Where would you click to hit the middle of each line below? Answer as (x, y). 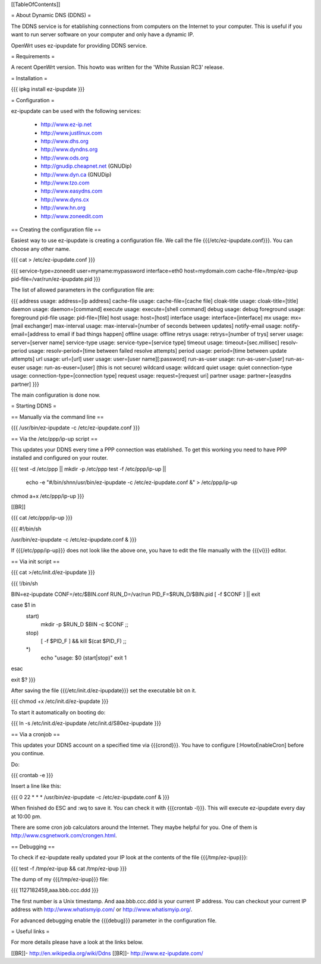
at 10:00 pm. (26, 816)
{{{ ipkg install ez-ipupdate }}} (48, 89)
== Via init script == (35, 561)
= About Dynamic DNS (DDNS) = (51, 15)
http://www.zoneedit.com (72, 216)
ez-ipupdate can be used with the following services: (76, 111)
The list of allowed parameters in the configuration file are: (83, 290)
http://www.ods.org (64, 158)
